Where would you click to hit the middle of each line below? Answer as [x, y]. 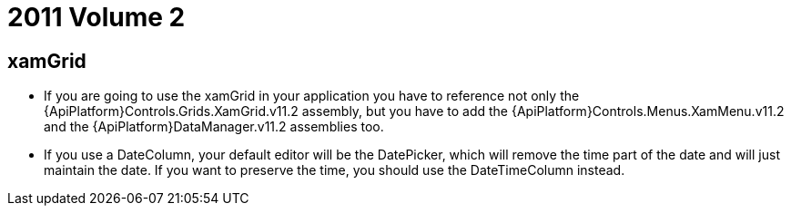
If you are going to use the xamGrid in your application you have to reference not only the [312, 96]
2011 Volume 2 [96, 17]
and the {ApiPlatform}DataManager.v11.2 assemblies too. [214, 127]
